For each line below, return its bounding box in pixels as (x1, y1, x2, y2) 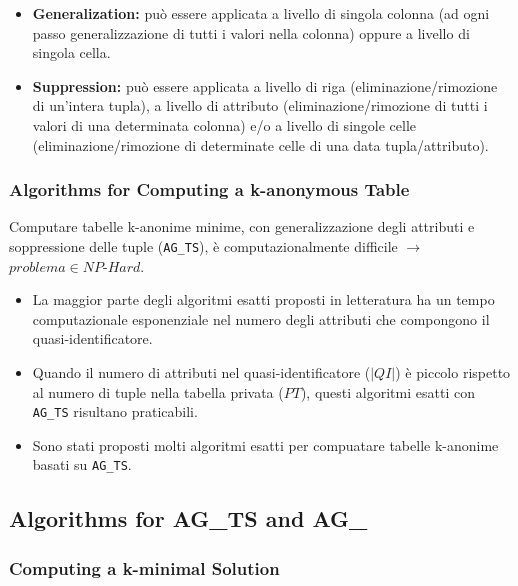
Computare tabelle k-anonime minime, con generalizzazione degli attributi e (9, 216, 475, 237)
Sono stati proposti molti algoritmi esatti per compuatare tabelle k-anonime (32, 434, 499, 455)
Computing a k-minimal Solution (9, 555, 280, 580)
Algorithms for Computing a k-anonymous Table (9, 177, 410, 202)
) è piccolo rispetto (395, 362, 511, 382)
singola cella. (32, 42, 111, 63)
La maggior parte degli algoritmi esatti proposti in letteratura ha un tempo (32, 289, 495, 310)
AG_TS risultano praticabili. (32, 401, 198, 422)
